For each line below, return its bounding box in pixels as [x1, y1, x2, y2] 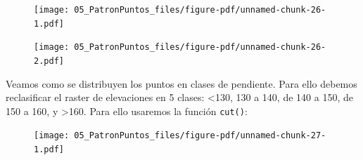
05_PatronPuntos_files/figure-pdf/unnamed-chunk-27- [74, 131, 326, 141]
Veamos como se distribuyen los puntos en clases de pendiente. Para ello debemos [6, 76, 357, 91]
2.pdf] [34, 55, 64, 66]
